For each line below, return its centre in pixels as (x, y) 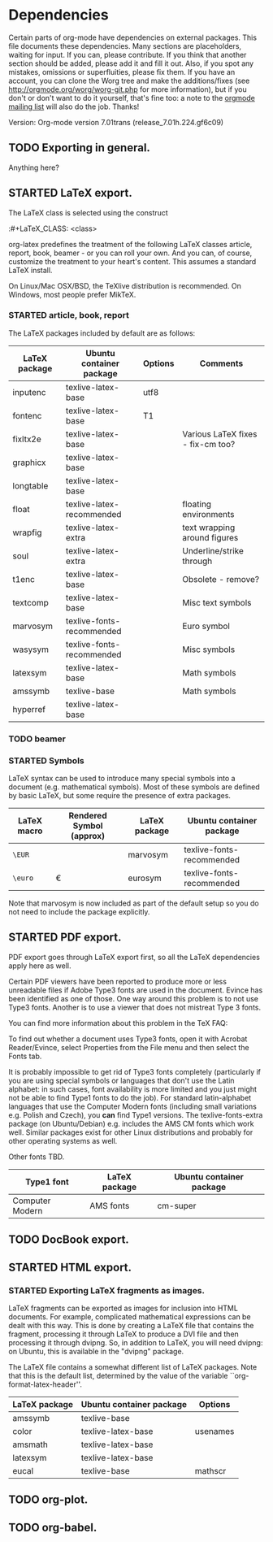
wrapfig (27, 532)
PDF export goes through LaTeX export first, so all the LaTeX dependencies (134, 957)
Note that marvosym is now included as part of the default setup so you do (134, 903)
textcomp (30, 602)
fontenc (27, 415)
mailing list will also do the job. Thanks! (74, 106)
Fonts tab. (25, 1056)
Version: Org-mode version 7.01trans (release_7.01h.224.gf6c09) (116, 122)
